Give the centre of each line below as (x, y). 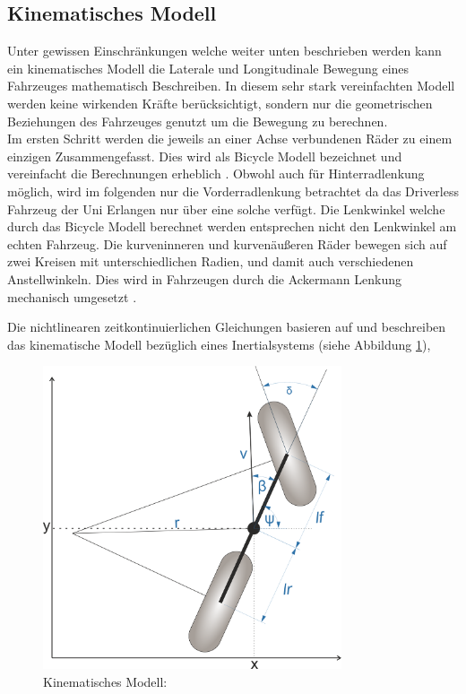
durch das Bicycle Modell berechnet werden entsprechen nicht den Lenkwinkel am (232, 226)
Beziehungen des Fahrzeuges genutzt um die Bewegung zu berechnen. (198, 121)
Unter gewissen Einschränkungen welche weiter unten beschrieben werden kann (224, 51)
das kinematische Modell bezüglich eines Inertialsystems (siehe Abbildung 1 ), (219, 344)
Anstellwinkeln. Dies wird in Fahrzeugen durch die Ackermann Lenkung (204, 278)
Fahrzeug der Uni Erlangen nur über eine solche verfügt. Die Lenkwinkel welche (226, 208)
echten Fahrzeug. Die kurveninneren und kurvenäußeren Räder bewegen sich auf (227, 243)
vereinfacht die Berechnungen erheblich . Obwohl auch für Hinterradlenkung (216, 173)
